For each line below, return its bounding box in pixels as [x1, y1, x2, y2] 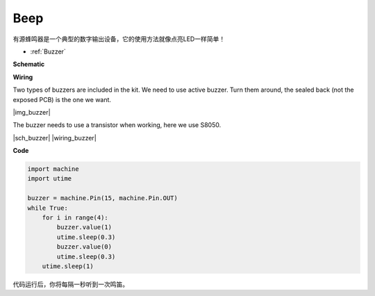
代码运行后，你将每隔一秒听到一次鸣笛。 [12, 280, 128, 288]
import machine [27, 165, 79, 173]
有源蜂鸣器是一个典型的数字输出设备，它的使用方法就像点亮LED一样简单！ [12, 35, 226, 43]
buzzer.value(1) [56, 223, 112, 231]
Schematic [12, 60, 45, 69]
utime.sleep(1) [42, 262, 94, 270]
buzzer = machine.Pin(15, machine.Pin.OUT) [27, 195, 178, 202]
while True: [27, 204, 69, 212]
